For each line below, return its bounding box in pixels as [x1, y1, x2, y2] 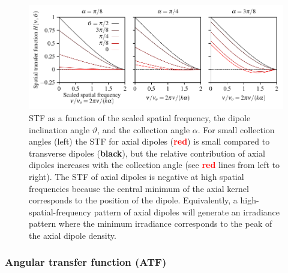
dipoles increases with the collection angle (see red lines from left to [29, 158, 280, 171]
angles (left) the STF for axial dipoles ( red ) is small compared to [29, 135, 270, 148]
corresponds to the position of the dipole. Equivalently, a [29, 194, 238, 206]
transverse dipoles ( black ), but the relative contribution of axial [29, 146, 265, 159]
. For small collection [197, 123, 275, 136]
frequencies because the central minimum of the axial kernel [29, 182, 249, 194]
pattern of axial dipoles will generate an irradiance [94, 205, 280, 218]
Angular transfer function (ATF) [5, 254, 167, 269]
